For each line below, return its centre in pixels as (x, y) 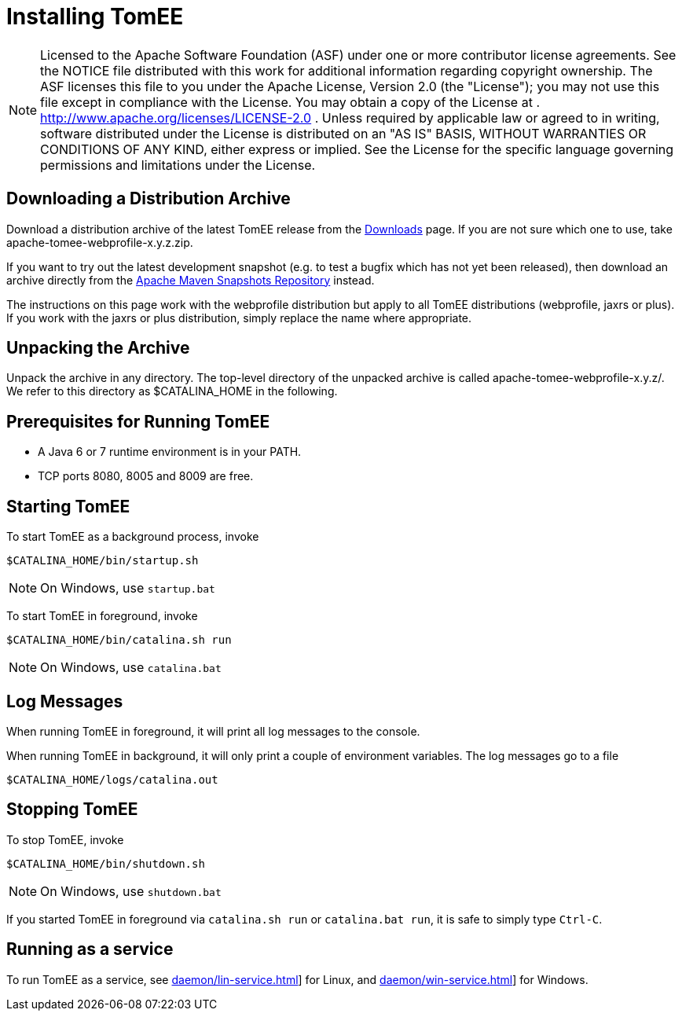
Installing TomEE (95, 17)
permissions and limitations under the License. (178, 165)
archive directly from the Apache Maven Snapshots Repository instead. (191, 280)
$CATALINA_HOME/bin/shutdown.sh (106, 863)
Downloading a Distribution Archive (148, 199)
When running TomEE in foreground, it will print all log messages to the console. (213, 731)
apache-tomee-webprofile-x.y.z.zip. (100, 242)
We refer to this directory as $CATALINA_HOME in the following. (172, 391)
